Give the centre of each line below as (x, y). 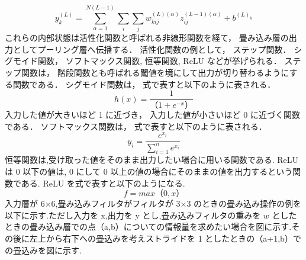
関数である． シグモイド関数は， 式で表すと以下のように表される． (144, 84)
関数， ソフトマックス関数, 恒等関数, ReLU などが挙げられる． (160, 61)
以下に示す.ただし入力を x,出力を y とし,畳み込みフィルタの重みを (133, 215)
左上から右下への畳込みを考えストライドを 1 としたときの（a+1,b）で (165, 238)
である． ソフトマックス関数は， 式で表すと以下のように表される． (136, 126)
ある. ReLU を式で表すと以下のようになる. (103, 183)
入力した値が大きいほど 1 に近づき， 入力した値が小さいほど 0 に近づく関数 (152, 114)
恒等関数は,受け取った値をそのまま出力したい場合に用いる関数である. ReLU (152, 160)
